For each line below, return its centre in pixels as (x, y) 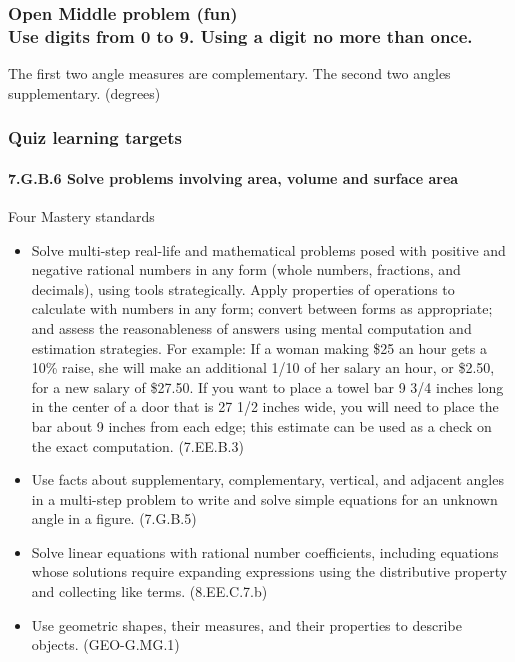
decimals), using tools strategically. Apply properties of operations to (243, 288)
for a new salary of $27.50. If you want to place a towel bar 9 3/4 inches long (267, 386)
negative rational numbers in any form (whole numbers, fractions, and (246, 269)
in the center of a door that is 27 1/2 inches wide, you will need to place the (265, 406)
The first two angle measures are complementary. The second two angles (229, 73)
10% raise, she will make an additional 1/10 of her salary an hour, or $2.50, (263, 367)
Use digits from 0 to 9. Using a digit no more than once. (240, 35)
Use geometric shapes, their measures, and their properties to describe (246, 624)
